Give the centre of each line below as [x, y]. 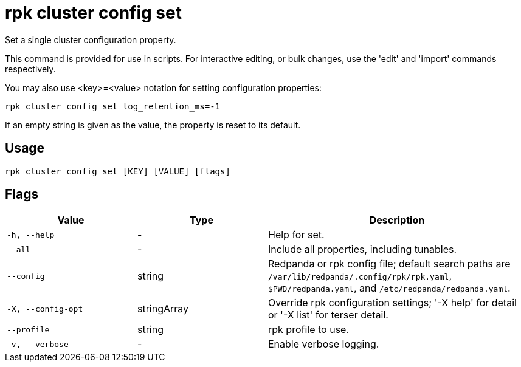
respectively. [30, 69]
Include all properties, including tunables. [363, 249]
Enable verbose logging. [324, 344]
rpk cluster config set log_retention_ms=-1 [113, 106]
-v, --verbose [38, 344]
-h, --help [31, 235]
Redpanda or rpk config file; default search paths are [389, 264]
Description [397, 220]
